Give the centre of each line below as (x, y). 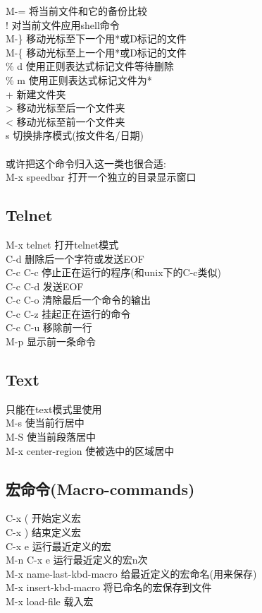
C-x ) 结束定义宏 (43, 532)
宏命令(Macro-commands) (100, 488)
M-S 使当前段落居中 (51, 437)
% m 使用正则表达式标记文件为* (79, 79)
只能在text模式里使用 (54, 409)
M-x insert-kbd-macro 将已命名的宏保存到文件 (109, 587)
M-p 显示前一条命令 (51, 341)
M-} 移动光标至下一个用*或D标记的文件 (96, 38)
